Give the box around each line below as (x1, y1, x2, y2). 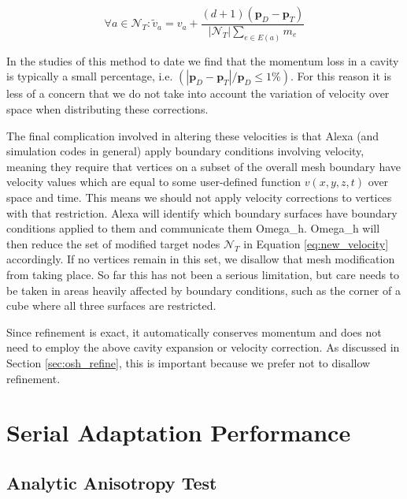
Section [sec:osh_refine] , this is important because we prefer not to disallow (6, 354, 371, 371)
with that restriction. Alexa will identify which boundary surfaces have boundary (6, 204, 398, 221)
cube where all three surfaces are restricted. (6, 297, 216, 314)
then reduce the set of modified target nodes (6, 235, 220, 251)
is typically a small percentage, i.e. (6, 68, 173, 84)
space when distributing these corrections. (6, 101, 209, 117)
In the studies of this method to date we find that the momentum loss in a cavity (6, 52, 399, 69)
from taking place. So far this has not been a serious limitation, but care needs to (6, 266, 400, 283)
